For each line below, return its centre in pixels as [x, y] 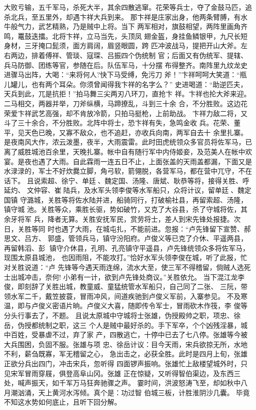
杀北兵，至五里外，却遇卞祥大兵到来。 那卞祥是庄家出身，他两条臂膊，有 [122, 16]
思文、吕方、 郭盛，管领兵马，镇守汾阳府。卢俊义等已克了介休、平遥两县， [126, 238]
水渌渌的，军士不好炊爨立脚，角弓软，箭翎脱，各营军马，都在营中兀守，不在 [128, 171]
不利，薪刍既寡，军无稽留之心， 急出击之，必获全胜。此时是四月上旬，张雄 [126, 354]
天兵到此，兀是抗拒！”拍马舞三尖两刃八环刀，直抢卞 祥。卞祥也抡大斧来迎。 [128, 94]
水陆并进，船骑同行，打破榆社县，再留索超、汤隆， [165, 199]
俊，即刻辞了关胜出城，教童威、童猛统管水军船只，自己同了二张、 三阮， [122, 286]
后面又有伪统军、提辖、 [209, 55]
